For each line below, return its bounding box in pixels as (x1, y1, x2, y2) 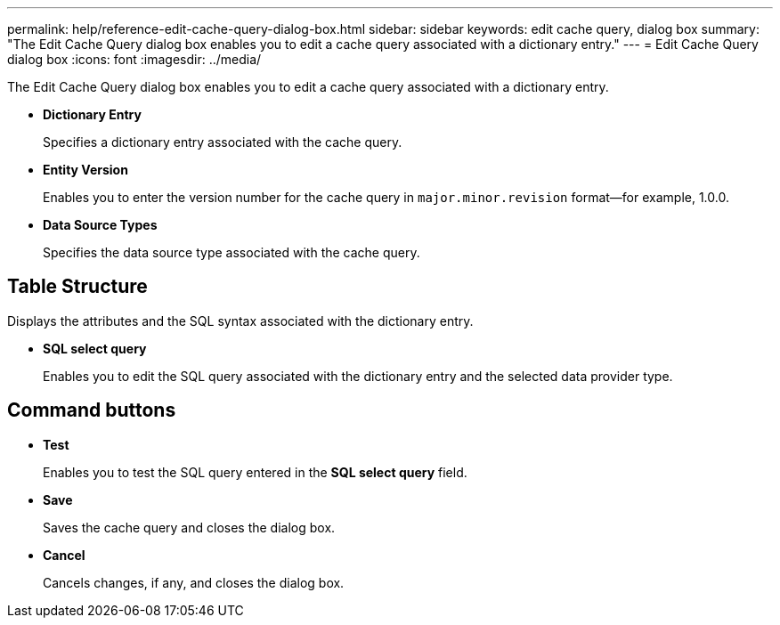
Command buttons (7, 399, 176, 422)
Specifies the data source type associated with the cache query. (43, 245, 420, 260)
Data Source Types (43, 217, 158, 232)
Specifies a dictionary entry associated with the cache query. (43, 134, 402, 150)
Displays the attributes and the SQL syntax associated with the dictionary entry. (7, 312, 474, 329)
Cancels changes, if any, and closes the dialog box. (43, 574, 345, 590)
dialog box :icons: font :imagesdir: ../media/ (7, 52, 262, 67)
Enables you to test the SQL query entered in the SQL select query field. (43, 464, 467, 480)
